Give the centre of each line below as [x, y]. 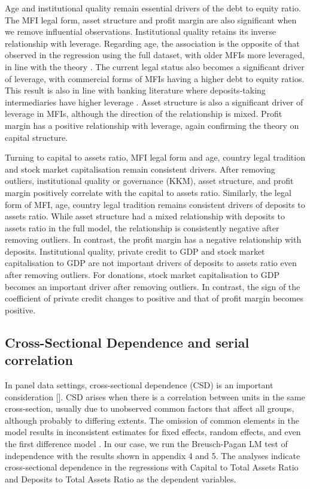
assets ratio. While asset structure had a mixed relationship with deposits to [145, 216]
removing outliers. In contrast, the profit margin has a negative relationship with [153, 239]
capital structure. [37, 137]
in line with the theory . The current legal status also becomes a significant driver [155, 66]
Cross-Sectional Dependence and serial [127, 342]
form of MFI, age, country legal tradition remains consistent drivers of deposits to [155, 204]
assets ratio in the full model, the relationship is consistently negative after [142, 227]
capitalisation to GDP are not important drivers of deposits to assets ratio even [151, 263]
